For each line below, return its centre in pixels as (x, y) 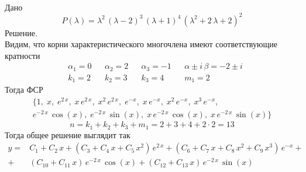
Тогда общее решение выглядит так (68, 134)
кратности (23, 55)
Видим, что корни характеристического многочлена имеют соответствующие (141, 44)
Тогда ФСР (24, 89)
